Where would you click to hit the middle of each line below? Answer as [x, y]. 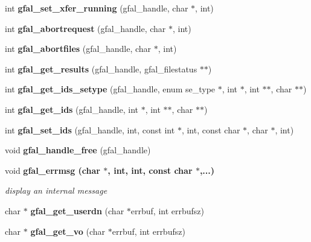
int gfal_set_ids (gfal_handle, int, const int [90, 129]
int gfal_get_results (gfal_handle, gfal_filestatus [101, 68]
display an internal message [56, 190]
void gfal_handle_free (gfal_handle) [78, 150]
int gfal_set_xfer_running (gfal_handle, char [97, 8]
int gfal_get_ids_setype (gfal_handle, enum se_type [110, 89]
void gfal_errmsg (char [53, 170]
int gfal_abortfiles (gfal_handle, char [78, 49]
